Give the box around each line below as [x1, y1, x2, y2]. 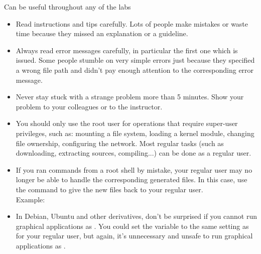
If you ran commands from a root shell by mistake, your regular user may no [16, 164, 252, 175]
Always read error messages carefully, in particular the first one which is [16, 45, 238, 55]
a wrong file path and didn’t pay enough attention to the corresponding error [16, 64, 254, 75]
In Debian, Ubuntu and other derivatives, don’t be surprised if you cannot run [16, 211, 257, 221]
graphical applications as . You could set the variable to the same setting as [16, 220, 249, 231]
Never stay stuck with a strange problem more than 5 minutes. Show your [16, 91, 244, 102]
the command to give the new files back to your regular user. [16, 184, 203, 194]
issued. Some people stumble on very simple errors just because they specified [16, 55, 255, 65]
